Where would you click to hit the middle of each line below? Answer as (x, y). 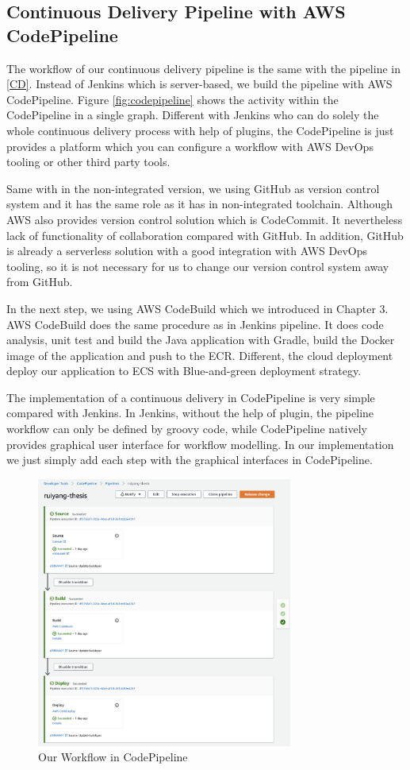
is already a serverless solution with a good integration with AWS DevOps (187, 251)
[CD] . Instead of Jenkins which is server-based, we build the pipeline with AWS (199, 84)
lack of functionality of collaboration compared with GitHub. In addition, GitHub (205, 235)
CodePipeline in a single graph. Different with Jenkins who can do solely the (193, 115)
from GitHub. (40, 282)
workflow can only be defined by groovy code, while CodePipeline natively (187, 429)
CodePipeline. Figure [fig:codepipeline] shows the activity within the (172, 99)
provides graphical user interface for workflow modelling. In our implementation (200, 444)
